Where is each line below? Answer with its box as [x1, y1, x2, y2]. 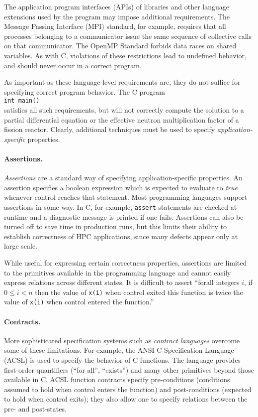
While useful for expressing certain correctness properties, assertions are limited [4, 257, 247, 268]
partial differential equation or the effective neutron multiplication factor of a [4, 114, 239, 125]
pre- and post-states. [4, 404, 67, 414]
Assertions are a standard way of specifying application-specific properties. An [4, 172, 243, 183]
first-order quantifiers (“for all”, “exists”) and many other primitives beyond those [4, 364, 254, 375]
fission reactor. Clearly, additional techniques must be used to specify [4, 124, 215, 135]
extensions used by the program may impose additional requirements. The [4, 11, 230, 21]
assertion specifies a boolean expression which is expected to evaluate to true [4, 182, 238, 192]
